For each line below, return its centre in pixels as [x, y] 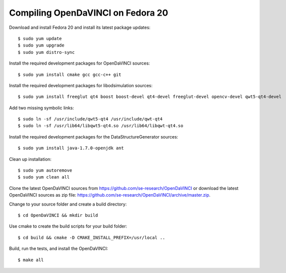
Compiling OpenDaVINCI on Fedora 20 [89, 13]
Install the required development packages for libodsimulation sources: [81, 85]
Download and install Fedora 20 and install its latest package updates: [80, 27]
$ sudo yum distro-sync [46, 52]
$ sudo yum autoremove [45, 171]
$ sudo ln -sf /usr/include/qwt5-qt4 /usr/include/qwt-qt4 [90, 119]
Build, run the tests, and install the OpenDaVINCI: [59, 249]
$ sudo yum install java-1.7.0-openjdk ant [71, 148]
